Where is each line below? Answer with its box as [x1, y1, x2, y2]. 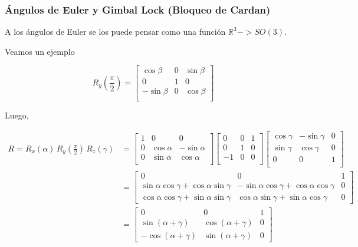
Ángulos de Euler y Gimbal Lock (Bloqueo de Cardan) [5, 2, 271, 17]
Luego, [5, 108, 29, 121]
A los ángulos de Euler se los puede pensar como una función [5, 25, 226, 38]
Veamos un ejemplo [5, 45, 75, 57]
